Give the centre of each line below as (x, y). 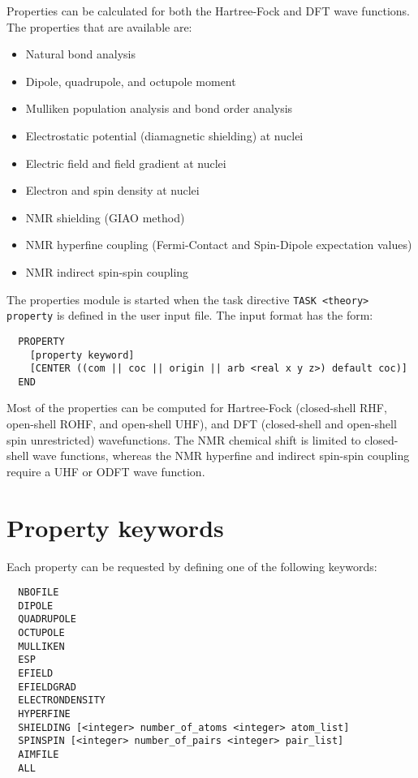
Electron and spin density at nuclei (112, 190)
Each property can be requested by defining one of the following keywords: (192, 566)
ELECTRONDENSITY (62, 701)
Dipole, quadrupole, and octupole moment (131, 81)
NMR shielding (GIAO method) (105, 217)
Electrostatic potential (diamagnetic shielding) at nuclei (164, 135)
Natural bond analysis (80, 54)
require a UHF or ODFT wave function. (106, 471)
